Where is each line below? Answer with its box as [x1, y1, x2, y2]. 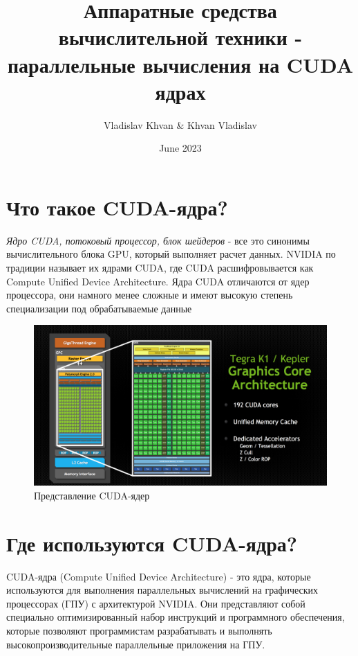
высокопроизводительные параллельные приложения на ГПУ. [6, 637, 265, 651]
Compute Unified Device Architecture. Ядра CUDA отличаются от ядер [6, 274, 310, 288]
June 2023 [159, 141, 202, 155]
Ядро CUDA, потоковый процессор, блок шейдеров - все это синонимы [6, 233, 310, 247]
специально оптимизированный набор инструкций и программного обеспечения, [6, 610, 345, 624]
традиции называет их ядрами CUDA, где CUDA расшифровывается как [6, 260, 314, 274]
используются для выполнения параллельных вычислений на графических [6, 583, 319, 597]
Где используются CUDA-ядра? [6, 529, 297, 557]
